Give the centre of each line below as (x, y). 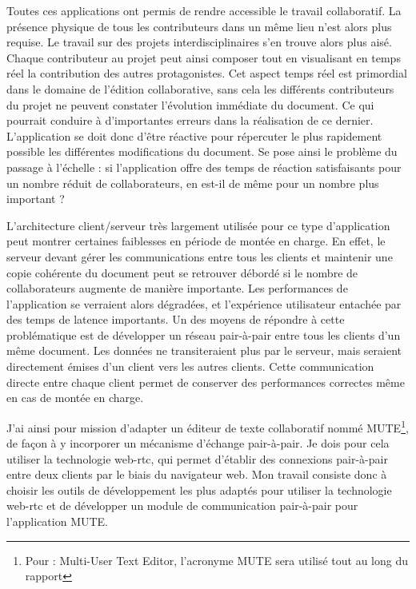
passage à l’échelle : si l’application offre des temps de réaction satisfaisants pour (204, 167)
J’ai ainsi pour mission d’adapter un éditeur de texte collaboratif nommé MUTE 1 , (208, 426)
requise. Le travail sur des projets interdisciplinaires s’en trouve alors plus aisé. (199, 42)
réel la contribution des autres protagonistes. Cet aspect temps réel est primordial (207, 73)
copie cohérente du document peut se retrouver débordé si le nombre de (182, 272)
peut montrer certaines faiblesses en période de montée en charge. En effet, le (196, 241)
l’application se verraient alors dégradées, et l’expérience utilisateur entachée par (204, 303)
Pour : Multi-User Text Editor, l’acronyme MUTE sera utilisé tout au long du (217, 560)
